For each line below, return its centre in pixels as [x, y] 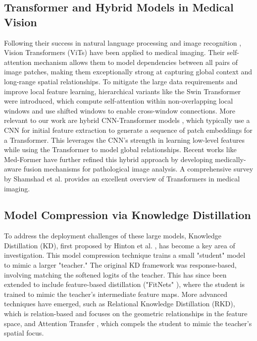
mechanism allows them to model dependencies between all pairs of [136, 62]
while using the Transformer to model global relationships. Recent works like [120, 149]
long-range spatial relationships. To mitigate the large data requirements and [121, 81]
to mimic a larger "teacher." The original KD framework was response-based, [120, 265]
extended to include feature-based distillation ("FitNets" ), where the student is [124, 284]
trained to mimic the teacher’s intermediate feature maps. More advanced [116, 294]
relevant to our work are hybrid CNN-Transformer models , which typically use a [127, 120]
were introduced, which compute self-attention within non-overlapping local [119, 101]
